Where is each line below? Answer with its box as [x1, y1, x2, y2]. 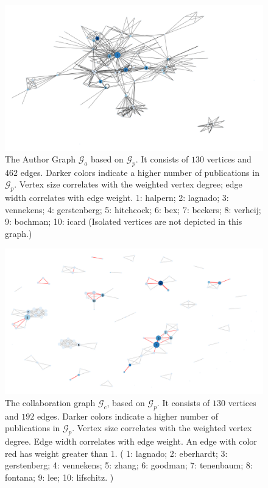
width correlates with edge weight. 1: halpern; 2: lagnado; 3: [5, 191, 229, 204]
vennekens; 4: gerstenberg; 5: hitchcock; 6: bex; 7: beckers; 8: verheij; [5, 203, 261, 216]
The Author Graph [5, 153, 76, 166]
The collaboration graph [5, 396, 96, 409]
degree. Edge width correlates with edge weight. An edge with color [5, 434, 257, 447]
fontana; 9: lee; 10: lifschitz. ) [5, 470, 114, 483]
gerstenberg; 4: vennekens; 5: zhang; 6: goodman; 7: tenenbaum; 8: [5, 459, 253, 472]
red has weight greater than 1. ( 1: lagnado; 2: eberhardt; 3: [5, 446, 228, 459]
